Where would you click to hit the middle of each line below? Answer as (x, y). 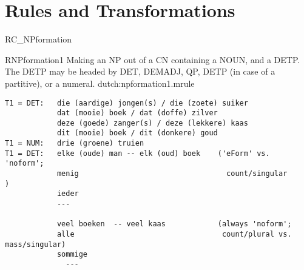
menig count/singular (172, 174)
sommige (72, 255)
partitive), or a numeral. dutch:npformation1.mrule (100, 83)
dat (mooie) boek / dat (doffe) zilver (137, 113)
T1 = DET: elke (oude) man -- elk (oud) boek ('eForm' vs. (137, 153)
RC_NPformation (39, 39)
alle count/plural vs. (174, 235)
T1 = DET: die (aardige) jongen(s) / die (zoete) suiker (127, 103)
